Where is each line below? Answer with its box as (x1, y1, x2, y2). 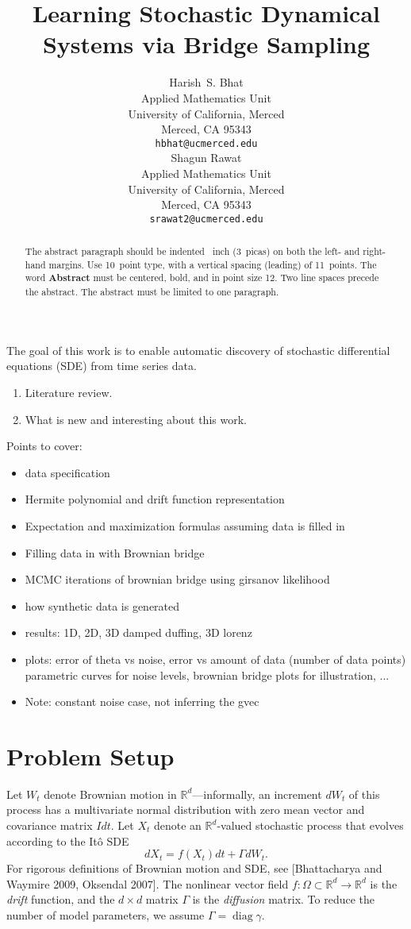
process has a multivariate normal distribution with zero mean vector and (6, 801, 365, 818)
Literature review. (25, 384, 113, 400)
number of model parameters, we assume (6, 906, 205, 923)
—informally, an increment (192, 785, 322, 802)
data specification (25, 464, 110, 480)
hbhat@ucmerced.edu (155, 137, 258, 149)
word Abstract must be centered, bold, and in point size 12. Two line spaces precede (25, 271, 379, 285)
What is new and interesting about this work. (25, 411, 247, 427)
